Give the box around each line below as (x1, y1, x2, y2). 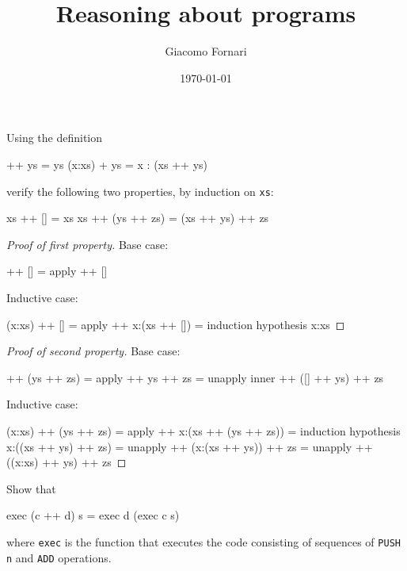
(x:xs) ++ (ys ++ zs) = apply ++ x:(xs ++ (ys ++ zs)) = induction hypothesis (6, 422, 401, 439)
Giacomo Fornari (165, 43, 247, 59)
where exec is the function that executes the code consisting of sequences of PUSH (6, 533, 401, 550)
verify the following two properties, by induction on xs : (6, 182, 274, 199)
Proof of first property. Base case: (6, 236, 169, 252)
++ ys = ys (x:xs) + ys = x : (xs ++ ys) (6, 155, 207, 172)
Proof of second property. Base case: (6, 343, 181, 359)
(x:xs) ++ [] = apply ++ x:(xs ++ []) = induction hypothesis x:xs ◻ (6, 316, 345, 332)
